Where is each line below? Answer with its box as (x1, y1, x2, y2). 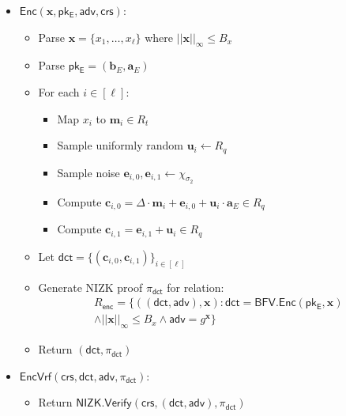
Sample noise (57, 164, 120, 180)
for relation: (167, 278, 224, 295)
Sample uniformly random (57, 137, 183, 153)
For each (38, 83, 80, 100)
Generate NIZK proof (38, 278, 143, 295)
